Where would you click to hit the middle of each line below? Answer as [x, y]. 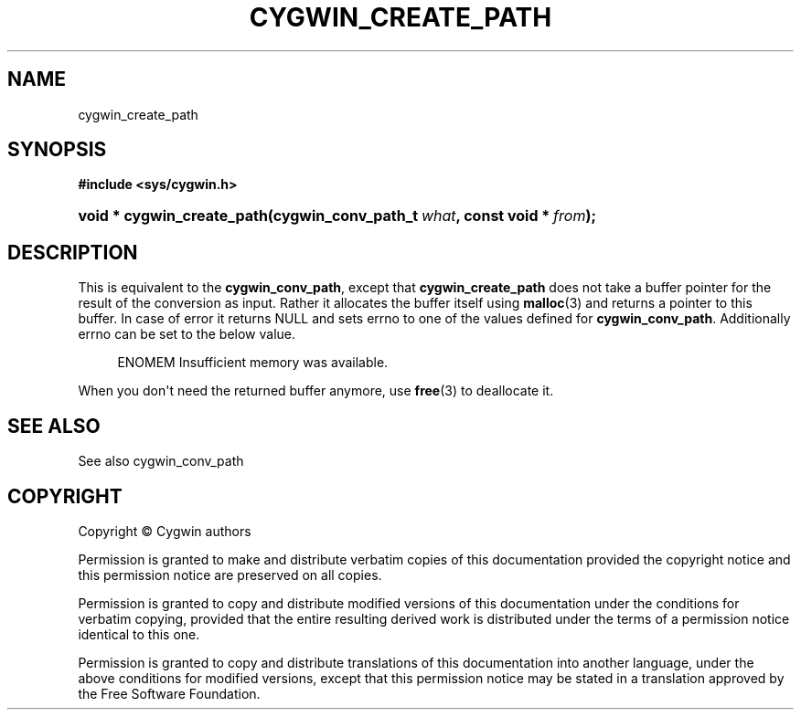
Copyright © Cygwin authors [165, 531]
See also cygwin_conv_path [161, 461]
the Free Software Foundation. [169, 693]
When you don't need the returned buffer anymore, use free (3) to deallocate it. [316, 391]
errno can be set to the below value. [187, 334]
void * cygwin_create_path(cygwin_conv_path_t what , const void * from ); [337, 216]
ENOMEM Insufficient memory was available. [253, 363]
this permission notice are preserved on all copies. [230, 575]
